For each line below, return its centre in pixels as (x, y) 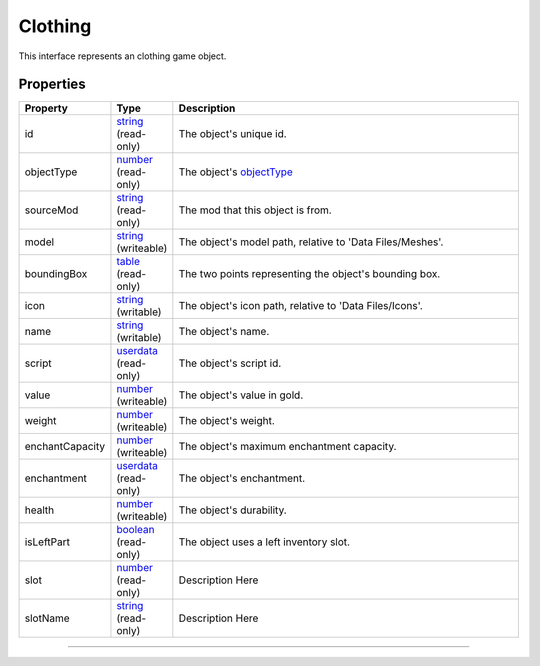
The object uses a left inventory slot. (264, 542)
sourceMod (51, 210)
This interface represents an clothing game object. (122, 56)
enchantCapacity (64, 447)
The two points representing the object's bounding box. (309, 274)
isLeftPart (47, 542)
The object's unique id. (232, 134)
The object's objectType (236, 172)
